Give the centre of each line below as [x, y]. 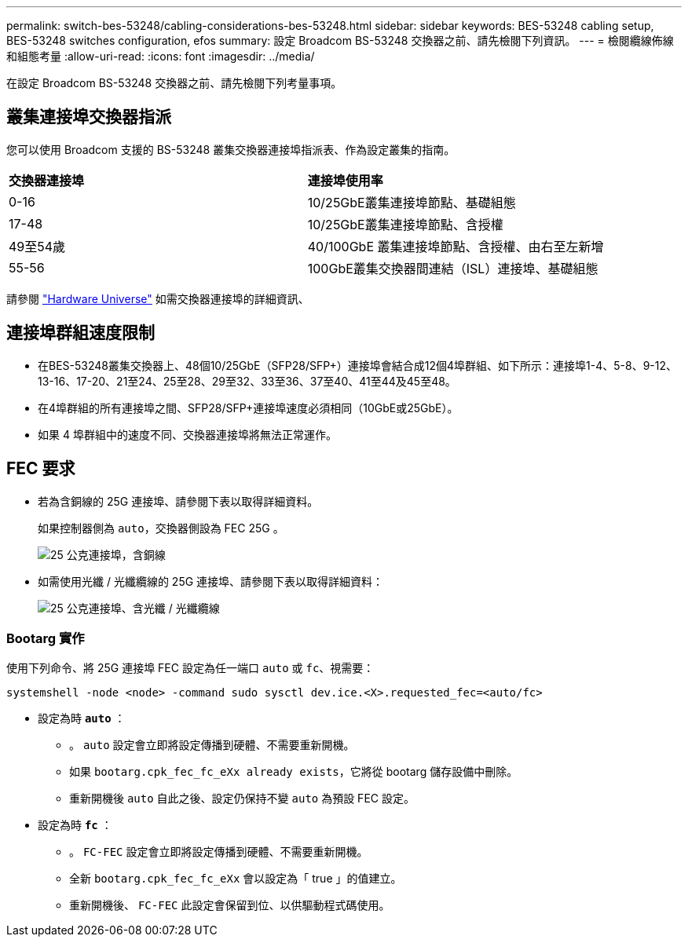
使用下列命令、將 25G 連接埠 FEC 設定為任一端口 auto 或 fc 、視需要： [190, 668]
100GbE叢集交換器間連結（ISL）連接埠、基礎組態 [453, 268]
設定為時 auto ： [82, 718]
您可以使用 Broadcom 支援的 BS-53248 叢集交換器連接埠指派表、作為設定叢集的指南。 [231, 149]
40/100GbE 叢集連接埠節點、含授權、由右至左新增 [456, 246]
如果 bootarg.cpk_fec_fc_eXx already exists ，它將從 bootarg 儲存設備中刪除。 [294, 772]
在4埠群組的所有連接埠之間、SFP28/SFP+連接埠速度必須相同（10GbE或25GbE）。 [248, 408]
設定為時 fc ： [75, 825]
